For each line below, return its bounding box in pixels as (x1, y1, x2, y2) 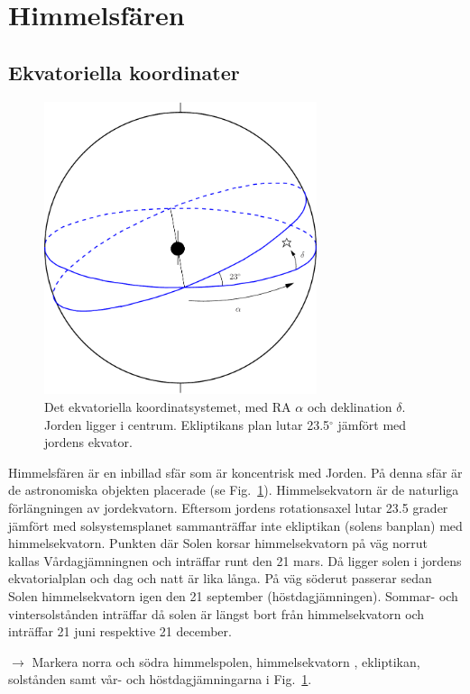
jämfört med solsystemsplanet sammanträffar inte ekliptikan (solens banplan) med (8, 516, 463, 534)
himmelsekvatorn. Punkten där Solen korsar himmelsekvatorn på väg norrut (8, 534, 429, 552)
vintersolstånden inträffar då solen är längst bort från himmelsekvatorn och (8, 604, 425, 623)
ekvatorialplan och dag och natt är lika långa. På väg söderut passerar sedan (8, 569, 432, 588)
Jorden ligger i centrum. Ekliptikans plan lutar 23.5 (44, 415, 330, 434)
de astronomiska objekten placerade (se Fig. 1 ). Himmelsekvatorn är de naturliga (8, 480, 459, 499)
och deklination (307, 397, 392, 415)
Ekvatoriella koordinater (8, 58, 240, 86)
